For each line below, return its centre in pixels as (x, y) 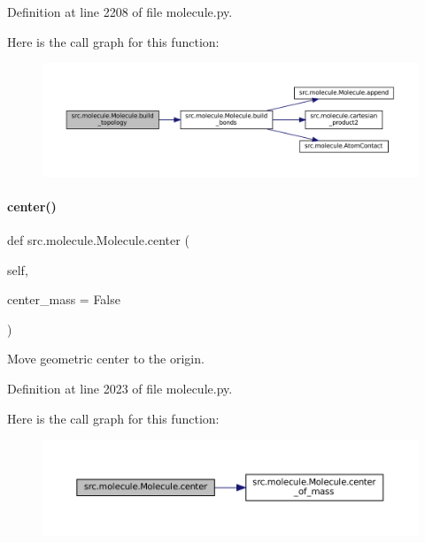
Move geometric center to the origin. (106, 359)
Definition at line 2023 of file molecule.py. (120, 388)
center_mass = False (64, 299)
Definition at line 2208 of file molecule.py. (120, 11)
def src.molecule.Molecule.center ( (98, 239)
